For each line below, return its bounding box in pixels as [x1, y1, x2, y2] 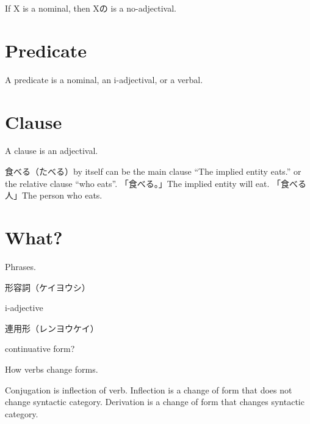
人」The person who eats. [5, 189, 103, 202]
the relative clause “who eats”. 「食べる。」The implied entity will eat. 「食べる [5, 177, 307, 189]
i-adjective [5, 301, 43, 314]
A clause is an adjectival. [5, 144, 98, 157]
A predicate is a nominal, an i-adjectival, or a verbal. [5, 73, 203, 86]
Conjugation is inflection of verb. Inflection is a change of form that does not [5, 383, 292, 396]
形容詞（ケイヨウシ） [5, 280, 90, 293]
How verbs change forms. [5, 362, 98, 375]
